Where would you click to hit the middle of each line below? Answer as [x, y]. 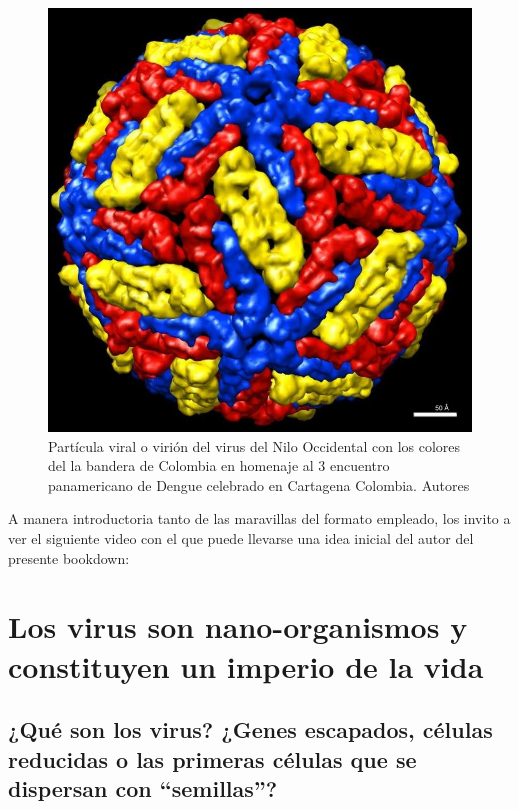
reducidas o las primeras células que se [212, 758]
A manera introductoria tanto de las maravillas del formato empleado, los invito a [259, 518]
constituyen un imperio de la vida [246, 665]
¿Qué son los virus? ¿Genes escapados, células [250, 729]
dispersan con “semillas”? [143, 787]
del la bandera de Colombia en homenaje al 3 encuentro [219, 465]
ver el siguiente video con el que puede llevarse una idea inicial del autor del [241, 537]
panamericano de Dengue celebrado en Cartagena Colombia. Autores [259, 484]
